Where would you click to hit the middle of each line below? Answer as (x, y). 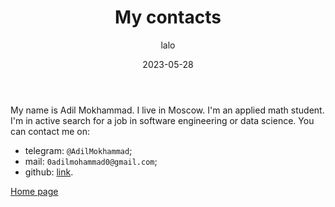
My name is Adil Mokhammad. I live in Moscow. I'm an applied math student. (167, 110)
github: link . (49, 172)
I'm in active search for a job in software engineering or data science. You (162, 120)
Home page (34, 191)
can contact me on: (50, 131)
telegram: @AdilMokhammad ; (78, 150)
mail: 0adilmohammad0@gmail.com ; (91, 161)
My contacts (168, 17)
